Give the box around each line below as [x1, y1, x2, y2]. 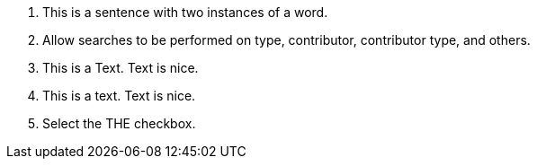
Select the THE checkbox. [42, 116, 196, 131]
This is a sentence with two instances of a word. [42, 4, 328, 20]
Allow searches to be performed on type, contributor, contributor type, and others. [42, 32, 531, 48]
